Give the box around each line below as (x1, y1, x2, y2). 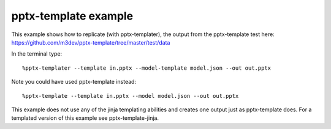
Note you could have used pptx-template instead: (11, 78, 137, 86)
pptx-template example (11, 9, 134, 23)
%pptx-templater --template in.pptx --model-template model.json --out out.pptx (22, 64, 272, 72)
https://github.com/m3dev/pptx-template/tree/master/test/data (11, 39, 170, 46)
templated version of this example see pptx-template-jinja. (11, 114, 159, 122)
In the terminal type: (11, 50, 63, 57)
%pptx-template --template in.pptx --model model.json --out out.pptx (22, 92, 239, 99)
